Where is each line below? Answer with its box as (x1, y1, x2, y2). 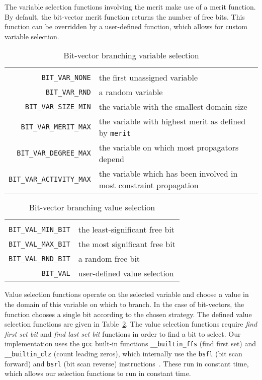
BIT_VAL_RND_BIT (9, 254, 70, 263)
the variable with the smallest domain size (99, 101, 247, 113)
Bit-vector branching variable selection (63, 49, 199, 61)
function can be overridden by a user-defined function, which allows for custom (5, 21, 248, 32)
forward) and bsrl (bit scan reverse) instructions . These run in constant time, (5, 358, 249, 368)
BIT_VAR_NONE (41, 73, 91, 82)
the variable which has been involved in (99, 168, 238, 180)
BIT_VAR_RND (45, 88, 91, 96)
